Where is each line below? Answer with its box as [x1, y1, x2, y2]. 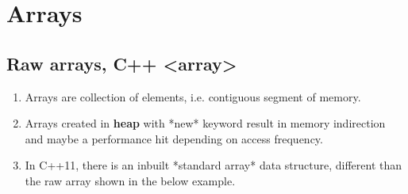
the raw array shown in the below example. [25, 172, 236, 188]
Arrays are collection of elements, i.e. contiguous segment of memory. [25, 88, 361, 105]
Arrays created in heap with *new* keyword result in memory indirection [25, 115, 386, 131]
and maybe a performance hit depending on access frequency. [25, 130, 323, 146]
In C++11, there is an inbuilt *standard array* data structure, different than [25, 157, 402, 173]
